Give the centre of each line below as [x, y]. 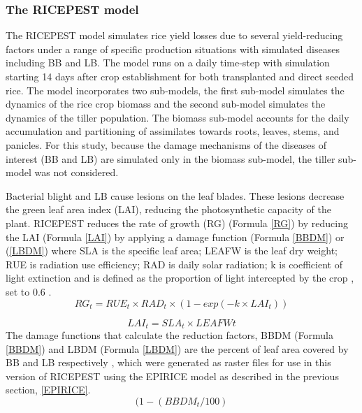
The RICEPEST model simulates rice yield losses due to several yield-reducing [174, 35]
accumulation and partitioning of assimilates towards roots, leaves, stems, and [173, 131]
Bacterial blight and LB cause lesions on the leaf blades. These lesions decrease [175, 195]
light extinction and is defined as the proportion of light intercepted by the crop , [180, 278]
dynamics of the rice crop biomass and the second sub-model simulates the [166, 104]
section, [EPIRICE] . [48, 390]
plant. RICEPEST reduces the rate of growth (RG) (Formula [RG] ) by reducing [177, 223]
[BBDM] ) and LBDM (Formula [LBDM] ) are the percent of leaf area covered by [177, 348]
